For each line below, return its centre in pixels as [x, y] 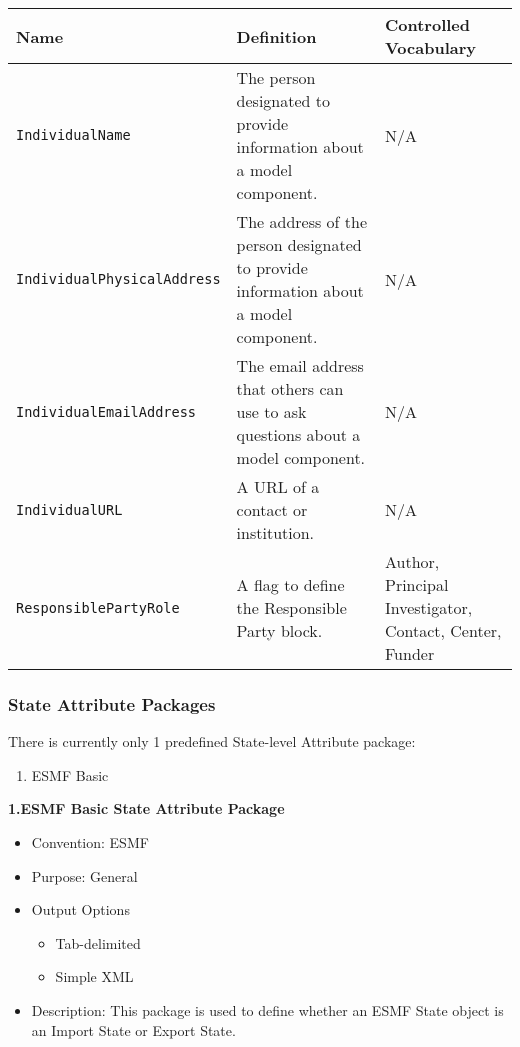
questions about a [298, 434]
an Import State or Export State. [133, 1029]
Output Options [80, 909]
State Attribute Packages [112, 703]
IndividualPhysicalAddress [118, 279]
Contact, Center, [443, 630]
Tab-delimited [98, 942]
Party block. [279, 630]
